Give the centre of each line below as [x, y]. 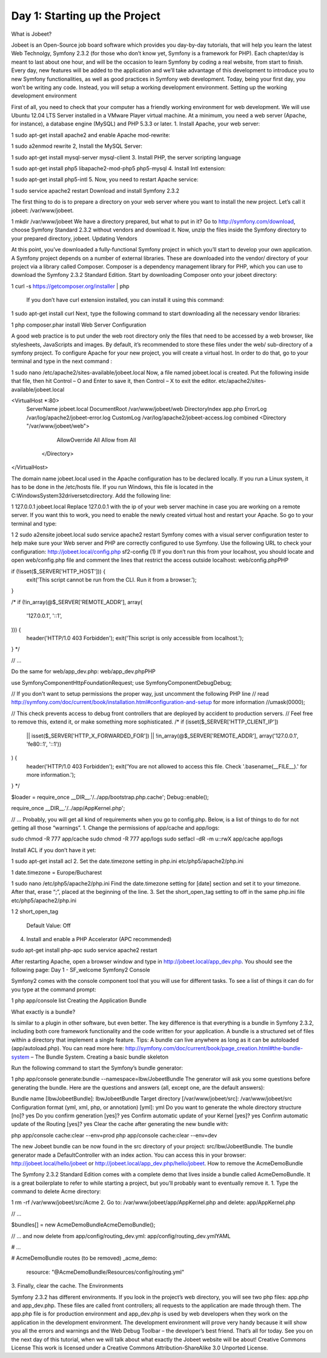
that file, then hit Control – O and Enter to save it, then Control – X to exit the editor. [114, 381]
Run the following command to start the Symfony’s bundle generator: [97, 1068]
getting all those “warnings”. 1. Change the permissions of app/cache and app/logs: [115, 828]
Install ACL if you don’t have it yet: [54, 850]
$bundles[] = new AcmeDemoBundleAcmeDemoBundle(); [83, 1225]
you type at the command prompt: [54, 989]
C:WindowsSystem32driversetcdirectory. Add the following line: [91, 495]
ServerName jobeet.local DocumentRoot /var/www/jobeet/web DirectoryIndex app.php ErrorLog [147, 409]
